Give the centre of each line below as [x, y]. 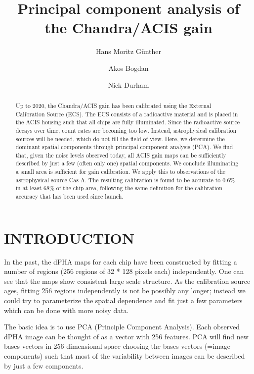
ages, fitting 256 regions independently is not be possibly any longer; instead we [125, 291]
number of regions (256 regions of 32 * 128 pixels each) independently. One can [124, 271]
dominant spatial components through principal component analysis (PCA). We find [124, 147]
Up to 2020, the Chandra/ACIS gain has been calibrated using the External [113, 105]
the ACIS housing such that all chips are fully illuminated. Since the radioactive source [128, 122]
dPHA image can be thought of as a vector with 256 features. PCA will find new [126, 336]
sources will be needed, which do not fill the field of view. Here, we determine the [120, 138]
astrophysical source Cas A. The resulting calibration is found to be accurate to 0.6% [125, 180]
